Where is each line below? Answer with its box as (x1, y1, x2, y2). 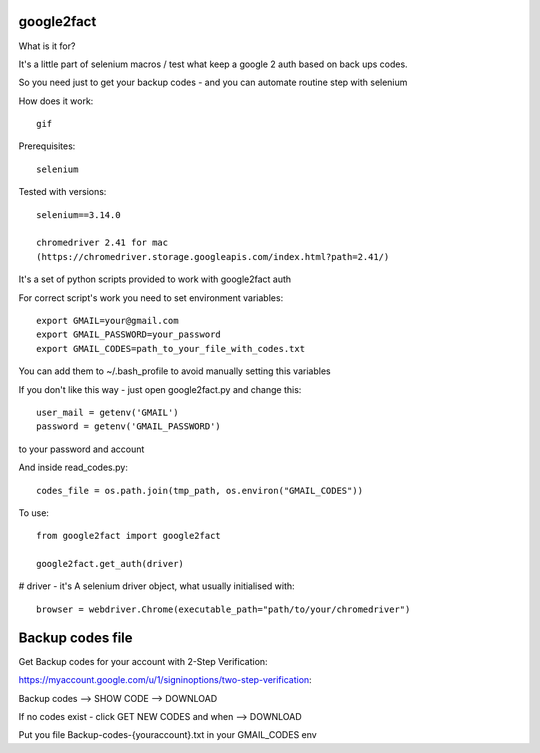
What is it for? (18, 40, 76, 52)
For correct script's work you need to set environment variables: (18, 291, 284, 304)
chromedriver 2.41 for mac (36, 237, 169, 249)
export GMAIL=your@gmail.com (36, 315, 179, 326)
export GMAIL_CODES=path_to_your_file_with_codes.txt (36, 343, 305, 354)
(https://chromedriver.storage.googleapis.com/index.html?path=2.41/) (36, 251, 390, 262)
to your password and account (18, 443, 145, 455)
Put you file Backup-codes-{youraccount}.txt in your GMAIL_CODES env (18, 729, 317, 741)
